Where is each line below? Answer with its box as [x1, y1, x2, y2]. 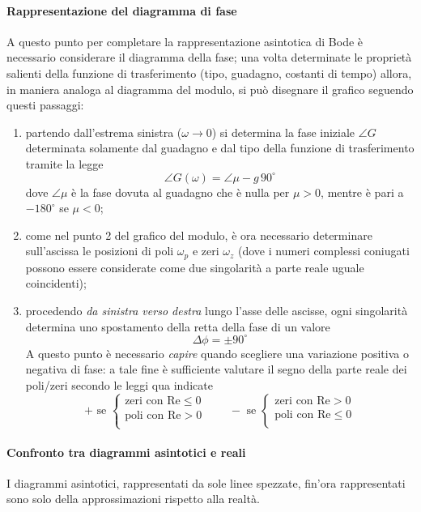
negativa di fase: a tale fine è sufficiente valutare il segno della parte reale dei [25, 361, 407, 378]
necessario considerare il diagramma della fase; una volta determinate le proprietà [6, 49, 412, 66]
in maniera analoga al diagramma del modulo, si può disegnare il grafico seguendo [6, 80, 414, 97]
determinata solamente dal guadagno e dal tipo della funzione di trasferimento [25, 139, 415, 156]
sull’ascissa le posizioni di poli [25, 242, 174, 259]
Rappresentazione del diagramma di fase [6, 2, 237, 19]
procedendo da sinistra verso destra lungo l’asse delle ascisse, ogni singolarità [25, 301, 408, 318]
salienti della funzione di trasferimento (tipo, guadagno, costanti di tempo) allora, [6, 64, 412, 81]
